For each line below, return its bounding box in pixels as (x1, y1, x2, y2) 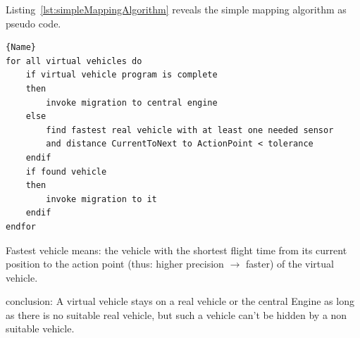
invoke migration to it (46, 194, 157, 204)
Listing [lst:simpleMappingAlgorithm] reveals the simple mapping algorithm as (6, 2, 347, 16)
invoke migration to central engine (46, 97, 218, 108)
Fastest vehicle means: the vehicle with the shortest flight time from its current (6, 242, 347, 257)
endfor (6, 221, 36, 232)
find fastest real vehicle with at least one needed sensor (46, 125, 334, 135)
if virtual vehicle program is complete (25, 70, 218, 80)
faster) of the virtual (245, 256, 334, 271)
